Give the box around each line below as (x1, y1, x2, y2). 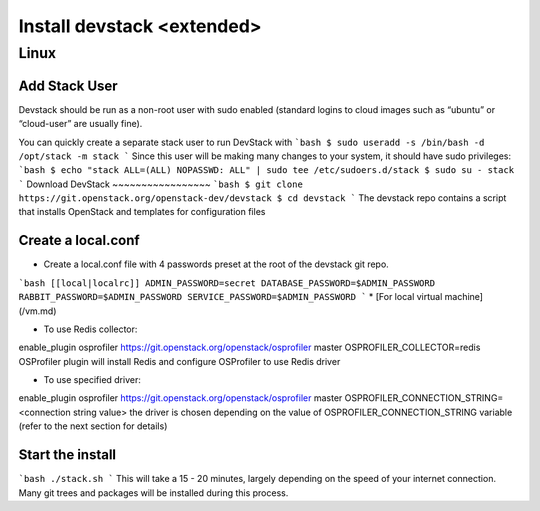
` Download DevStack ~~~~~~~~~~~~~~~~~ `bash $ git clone (18, 178, 304, 190)
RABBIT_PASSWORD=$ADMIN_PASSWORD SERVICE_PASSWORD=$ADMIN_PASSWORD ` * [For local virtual (18, 291, 443, 303)
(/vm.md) (18, 305, 57, 317)
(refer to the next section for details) (18, 420, 168, 432)
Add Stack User (18, 77, 119, 94)
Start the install (18, 446, 117, 464)
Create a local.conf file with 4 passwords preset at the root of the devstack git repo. (43, 258, 389, 270)
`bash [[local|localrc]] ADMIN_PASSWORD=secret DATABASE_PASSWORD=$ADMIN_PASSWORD (18, 277, 435, 289)
